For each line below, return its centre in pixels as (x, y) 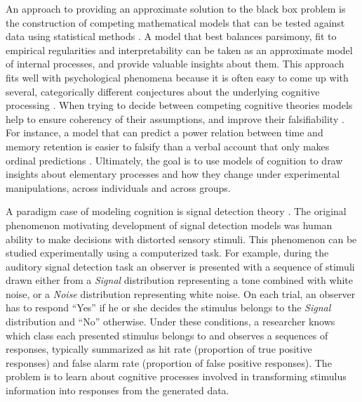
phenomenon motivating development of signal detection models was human (169, 225)
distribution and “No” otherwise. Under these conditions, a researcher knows (170, 322)
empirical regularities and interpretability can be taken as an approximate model (179, 50)
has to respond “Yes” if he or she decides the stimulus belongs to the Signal (168, 307)
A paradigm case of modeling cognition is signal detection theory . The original (176, 211)
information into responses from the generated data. (118, 390)
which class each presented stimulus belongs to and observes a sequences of (167, 335)
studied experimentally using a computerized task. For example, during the (167, 253)
